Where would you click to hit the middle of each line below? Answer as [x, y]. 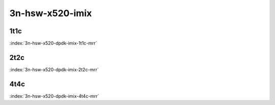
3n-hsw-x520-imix [51, 13]
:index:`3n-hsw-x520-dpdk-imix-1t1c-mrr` [53, 43]
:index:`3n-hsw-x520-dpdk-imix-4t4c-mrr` [54, 96]
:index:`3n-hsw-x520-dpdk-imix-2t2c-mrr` [54, 69]
